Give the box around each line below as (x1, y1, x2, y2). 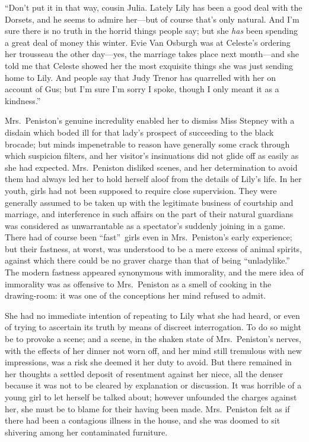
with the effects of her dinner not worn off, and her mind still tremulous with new (5, 344, 302, 356)
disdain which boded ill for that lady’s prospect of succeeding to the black (5, 126, 274, 138)
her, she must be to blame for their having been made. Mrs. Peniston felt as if (5, 402, 290, 415)
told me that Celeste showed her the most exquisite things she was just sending (5, 59, 293, 71)
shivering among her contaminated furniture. (5, 425, 168, 438)
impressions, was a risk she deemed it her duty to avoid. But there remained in (5, 356, 292, 368)
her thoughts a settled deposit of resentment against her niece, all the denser (5, 367, 283, 380)
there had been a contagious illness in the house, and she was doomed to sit (5, 414, 281, 427)
